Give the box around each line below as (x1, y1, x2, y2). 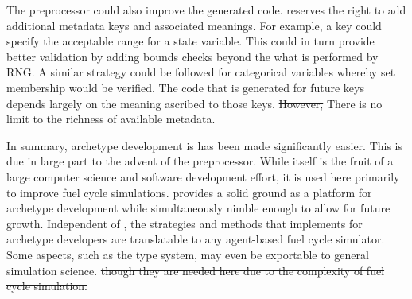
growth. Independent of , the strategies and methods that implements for (6, 215, 363, 231)
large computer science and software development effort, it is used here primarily (6, 168, 400, 184)
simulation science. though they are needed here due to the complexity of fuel (6, 262, 385, 278)
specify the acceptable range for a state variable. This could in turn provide (6, 33, 375, 49)
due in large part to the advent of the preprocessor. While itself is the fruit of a (6, 153, 394, 169)
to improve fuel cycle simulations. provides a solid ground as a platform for (6, 184, 372, 200)
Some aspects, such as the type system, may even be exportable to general (6, 246, 369, 262)
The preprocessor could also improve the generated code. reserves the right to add (6, 2, 406, 17)
